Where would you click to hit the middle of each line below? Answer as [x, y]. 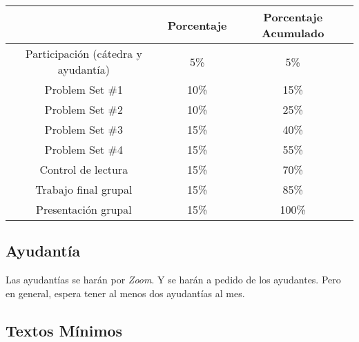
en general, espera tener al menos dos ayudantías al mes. [125, 293]
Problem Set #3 [84, 129]
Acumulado [293, 33]
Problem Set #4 [84, 149]
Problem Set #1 [84, 89]
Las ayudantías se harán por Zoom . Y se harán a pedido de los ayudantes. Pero [173, 280]
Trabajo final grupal [84, 189]
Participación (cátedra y [84, 53]
